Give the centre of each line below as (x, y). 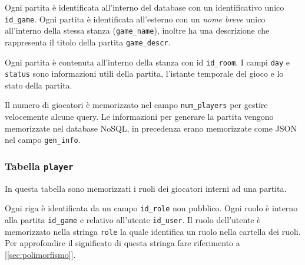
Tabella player (39, 166)
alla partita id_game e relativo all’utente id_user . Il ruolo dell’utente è (133, 220)
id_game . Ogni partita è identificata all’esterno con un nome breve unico (135, 19)
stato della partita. (39, 85)
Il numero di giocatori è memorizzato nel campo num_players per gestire (136, 105)
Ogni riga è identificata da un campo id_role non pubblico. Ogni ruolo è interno (151, 208)
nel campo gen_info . (43, 140)
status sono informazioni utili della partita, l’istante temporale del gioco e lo (144, 73)
